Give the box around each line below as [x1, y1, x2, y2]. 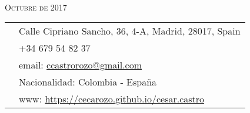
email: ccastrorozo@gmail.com [19, 58, 142, 72]
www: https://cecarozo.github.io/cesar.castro [19, 92, 205, 106]
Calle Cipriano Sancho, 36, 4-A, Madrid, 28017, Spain [19, 24, 241, 38]
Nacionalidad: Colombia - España [19, 75, 157, 89]
